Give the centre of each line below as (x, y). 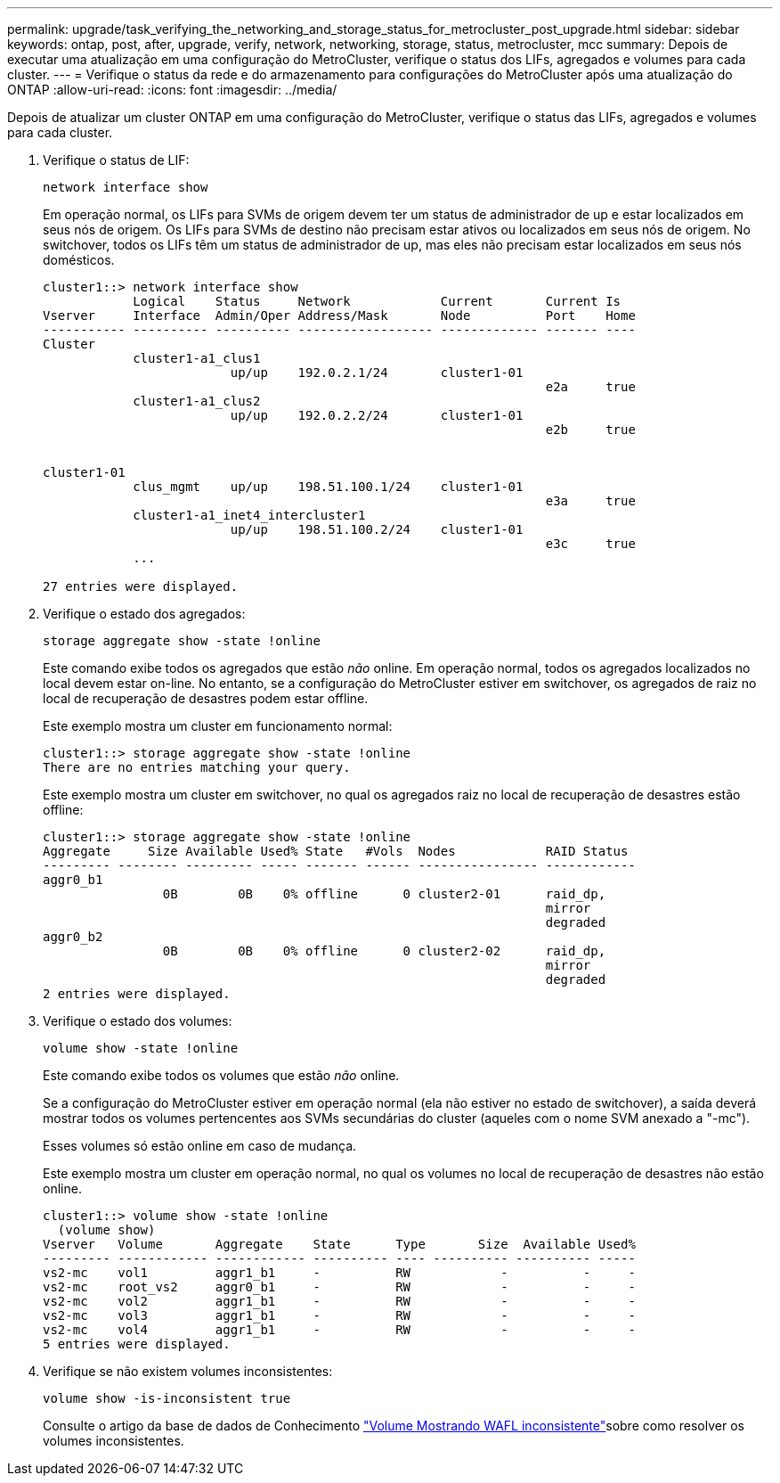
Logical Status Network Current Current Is (377, 301)
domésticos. (79, 260)
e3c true (590, 544)
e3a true (590, 501)
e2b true (590, 430)
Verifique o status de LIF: (116, 160)
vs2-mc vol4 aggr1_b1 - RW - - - (339, 1330)
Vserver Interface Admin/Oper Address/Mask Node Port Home (339, 315)
